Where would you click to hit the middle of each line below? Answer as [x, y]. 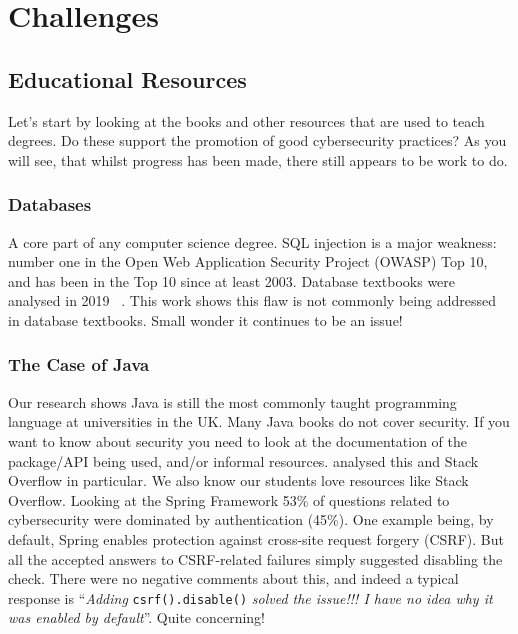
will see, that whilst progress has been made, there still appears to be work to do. [258, 159]
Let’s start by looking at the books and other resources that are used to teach [246, 120]
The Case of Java [79, 364]
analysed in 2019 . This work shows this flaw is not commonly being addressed [252, 300]
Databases [50, 204]
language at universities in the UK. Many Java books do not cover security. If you [259, 421]
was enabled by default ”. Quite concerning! [137, 617]
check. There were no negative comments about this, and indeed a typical [233, 578]
